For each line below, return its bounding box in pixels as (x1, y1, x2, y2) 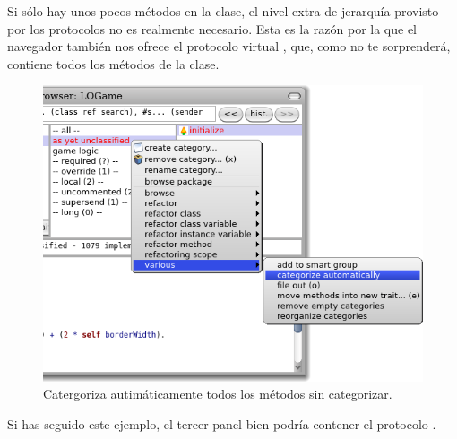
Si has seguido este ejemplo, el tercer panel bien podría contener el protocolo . (7, 415, 436, 434)
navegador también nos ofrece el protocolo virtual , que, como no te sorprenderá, (7, 37, 451, 56)
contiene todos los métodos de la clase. (7, 54, 220, 73)
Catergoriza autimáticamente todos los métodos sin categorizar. (43, 384, 392, 403)
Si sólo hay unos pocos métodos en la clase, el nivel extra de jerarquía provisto (7, 2, 439, 20)
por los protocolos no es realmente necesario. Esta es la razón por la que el (7, 19, 418, 38)
